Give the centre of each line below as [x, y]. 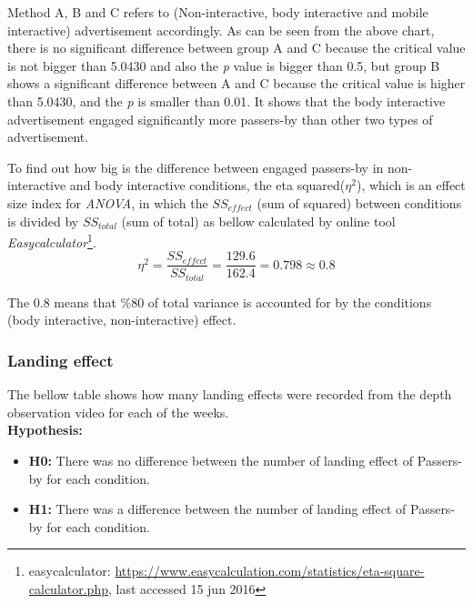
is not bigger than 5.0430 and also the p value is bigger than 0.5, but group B [224, 65]
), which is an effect [411, 185]
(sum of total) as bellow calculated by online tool [258, 221]
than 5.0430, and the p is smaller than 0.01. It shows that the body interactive [226, 101]
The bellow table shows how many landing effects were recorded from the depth [230, 394]
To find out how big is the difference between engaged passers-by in [196, 167]
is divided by [43, 221]
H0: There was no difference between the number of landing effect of [221, 461]
